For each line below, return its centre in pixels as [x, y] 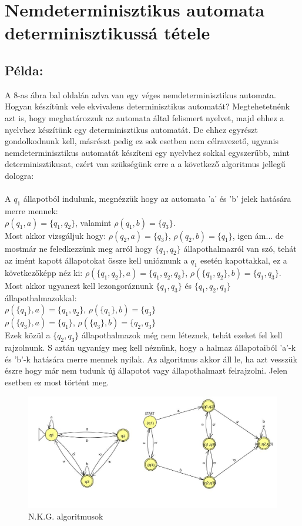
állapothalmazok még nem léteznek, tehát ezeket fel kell [182, 335]
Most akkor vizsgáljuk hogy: [56, 235]
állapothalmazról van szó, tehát [240, 248]
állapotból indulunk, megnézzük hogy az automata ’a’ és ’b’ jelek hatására [157, 199]
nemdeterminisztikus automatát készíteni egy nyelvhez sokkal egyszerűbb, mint [147, 152]
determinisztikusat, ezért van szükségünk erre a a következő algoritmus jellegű [145, 164]
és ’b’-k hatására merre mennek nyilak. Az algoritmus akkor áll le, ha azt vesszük [151, 359]
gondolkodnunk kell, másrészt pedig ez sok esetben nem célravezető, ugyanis [142, 141]
